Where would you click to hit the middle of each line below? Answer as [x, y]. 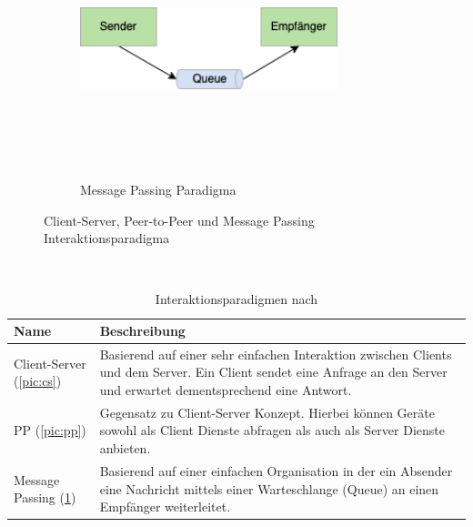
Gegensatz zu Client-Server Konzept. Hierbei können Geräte [267, 412]
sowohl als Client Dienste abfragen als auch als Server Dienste [272, 430]
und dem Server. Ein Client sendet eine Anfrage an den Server [273, 372]
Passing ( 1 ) [45, 497]
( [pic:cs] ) [38, 381]
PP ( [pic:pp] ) [50, 430]
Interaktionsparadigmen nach [236, 299]
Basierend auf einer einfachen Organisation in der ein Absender [276, 470]
